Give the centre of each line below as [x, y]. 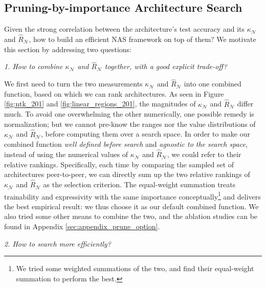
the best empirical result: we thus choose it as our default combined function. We [131, 206]
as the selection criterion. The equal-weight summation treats [139, 184]
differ [245, 104]
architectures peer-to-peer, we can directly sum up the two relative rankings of [127, 174]
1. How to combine [34, 66]
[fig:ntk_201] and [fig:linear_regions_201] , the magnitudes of [100, 104]
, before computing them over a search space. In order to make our [146, 134]
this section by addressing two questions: [68, 49]
